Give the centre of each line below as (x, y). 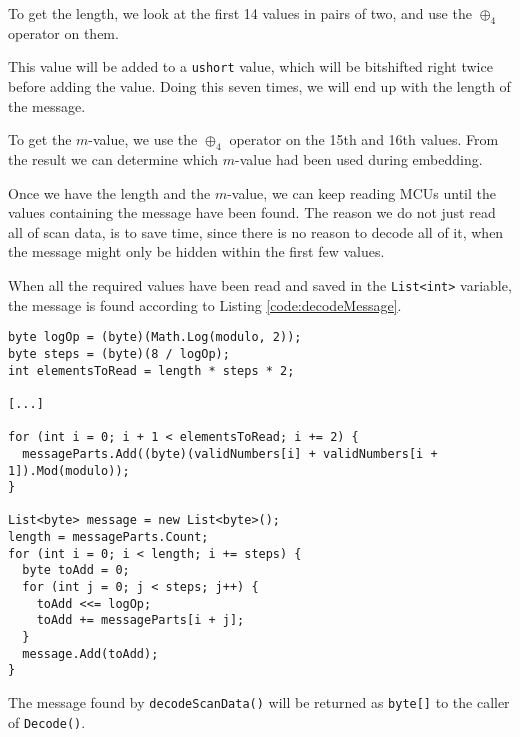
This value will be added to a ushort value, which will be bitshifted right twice (250, 66)
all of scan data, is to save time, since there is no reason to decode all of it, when (256, 231)
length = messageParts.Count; (108, 537)
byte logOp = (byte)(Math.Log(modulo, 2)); (155, 337)
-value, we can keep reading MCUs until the (361, 192)
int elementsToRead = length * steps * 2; (151, 370)
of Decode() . (47, 721)
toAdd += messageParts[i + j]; (140, 620)
